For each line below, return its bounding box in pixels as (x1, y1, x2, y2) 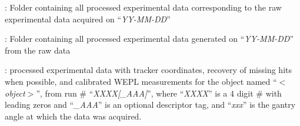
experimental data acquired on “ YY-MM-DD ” (5, 12, 171, 25)
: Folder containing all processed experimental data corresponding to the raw (5, 1, 282, 13)
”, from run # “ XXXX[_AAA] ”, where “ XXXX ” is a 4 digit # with (36, 87, 282, 99)
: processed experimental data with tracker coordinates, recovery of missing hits (5, 64, 292, 76)
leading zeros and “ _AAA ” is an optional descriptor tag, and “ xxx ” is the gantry (5, 98, 296, 111)
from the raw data (5, 44, 71, 56)
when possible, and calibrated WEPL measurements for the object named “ (5, 75, 277, 87)
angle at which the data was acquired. (5, 110, 142, 122)
